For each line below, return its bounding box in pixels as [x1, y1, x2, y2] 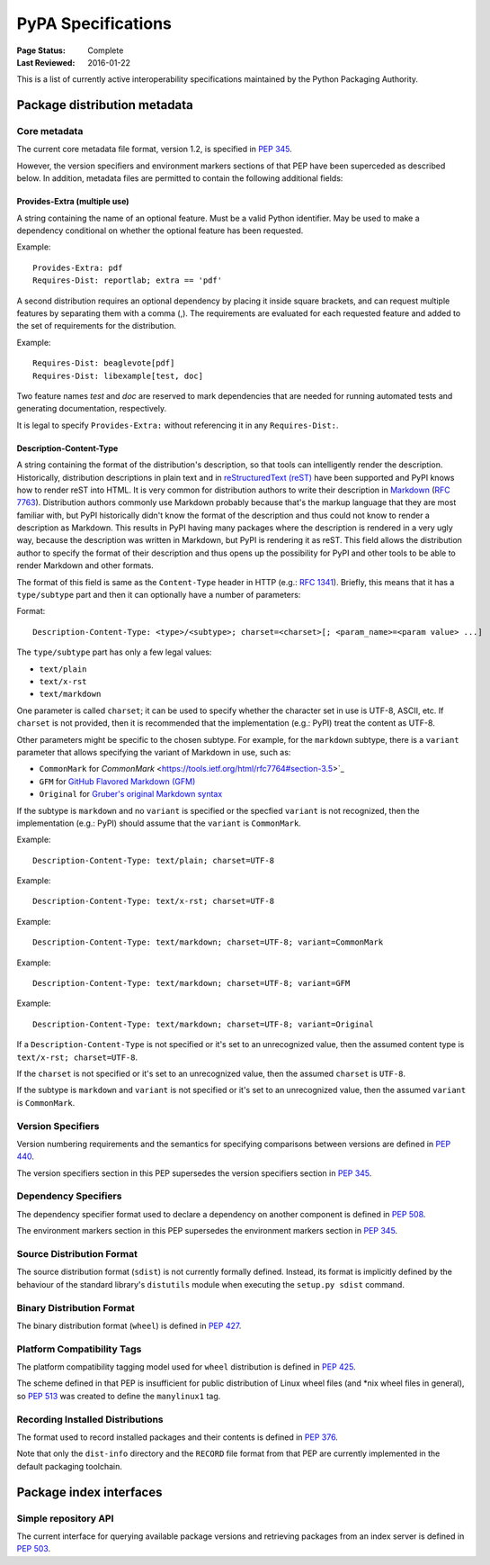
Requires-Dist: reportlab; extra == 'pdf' [32, 276, 223, 285]
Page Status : [16, 45, 67, 56]
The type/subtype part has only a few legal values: [16, 647, 212, 657]
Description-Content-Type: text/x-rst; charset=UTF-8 [32, 896, 274, 907]
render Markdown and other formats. [16, 560, 155, 571]
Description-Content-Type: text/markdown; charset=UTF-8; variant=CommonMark [32, 937, 384, 947]
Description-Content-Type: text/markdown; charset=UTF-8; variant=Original [32, 1018, 374, 1029]
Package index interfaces [16, 1484, 163, 1499]
